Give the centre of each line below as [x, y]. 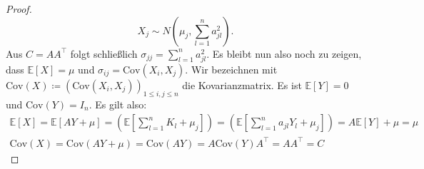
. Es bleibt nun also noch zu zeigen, [284, 53]
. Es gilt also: [118, 104]
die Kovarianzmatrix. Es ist [242, 84]
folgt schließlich [104, 53]
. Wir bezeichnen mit [231, 69]
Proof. [19, 9]
